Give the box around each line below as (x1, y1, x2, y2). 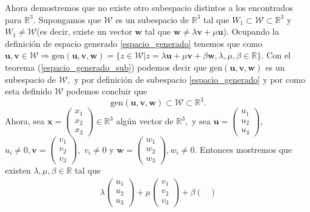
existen (5, 164, 31, 177)
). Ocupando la (223, 25, 280, 38)
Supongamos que (38, 13, 101, 26)
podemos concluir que (66, 85, 147, 97)
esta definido (5, 85, 52, 97)
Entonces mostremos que (199, 143, 292, 155)
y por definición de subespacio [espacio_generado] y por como (74, 72, 305, 85)
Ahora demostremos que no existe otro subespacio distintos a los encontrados (5, 1, 293, 13)
